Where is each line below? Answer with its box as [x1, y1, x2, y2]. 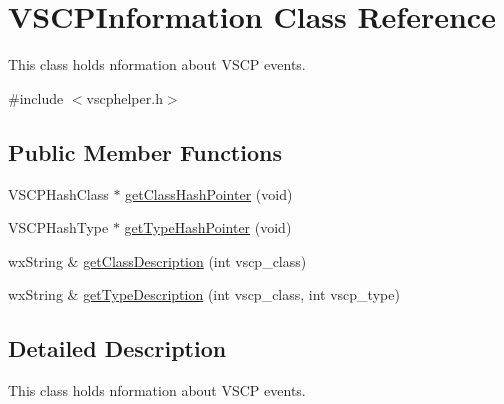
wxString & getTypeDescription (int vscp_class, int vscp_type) [8, 284, 400, 305]
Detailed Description [8, 333, 227, 364]
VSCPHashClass [8, 183, 109, 204]
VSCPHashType [8, 217, 109, 238]
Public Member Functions [8, 136, 282, 167]
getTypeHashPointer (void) [124, 217, 292, 238]
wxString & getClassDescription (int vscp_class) [8, 250, 307, 271]
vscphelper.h [86, 87, 163, 108]
